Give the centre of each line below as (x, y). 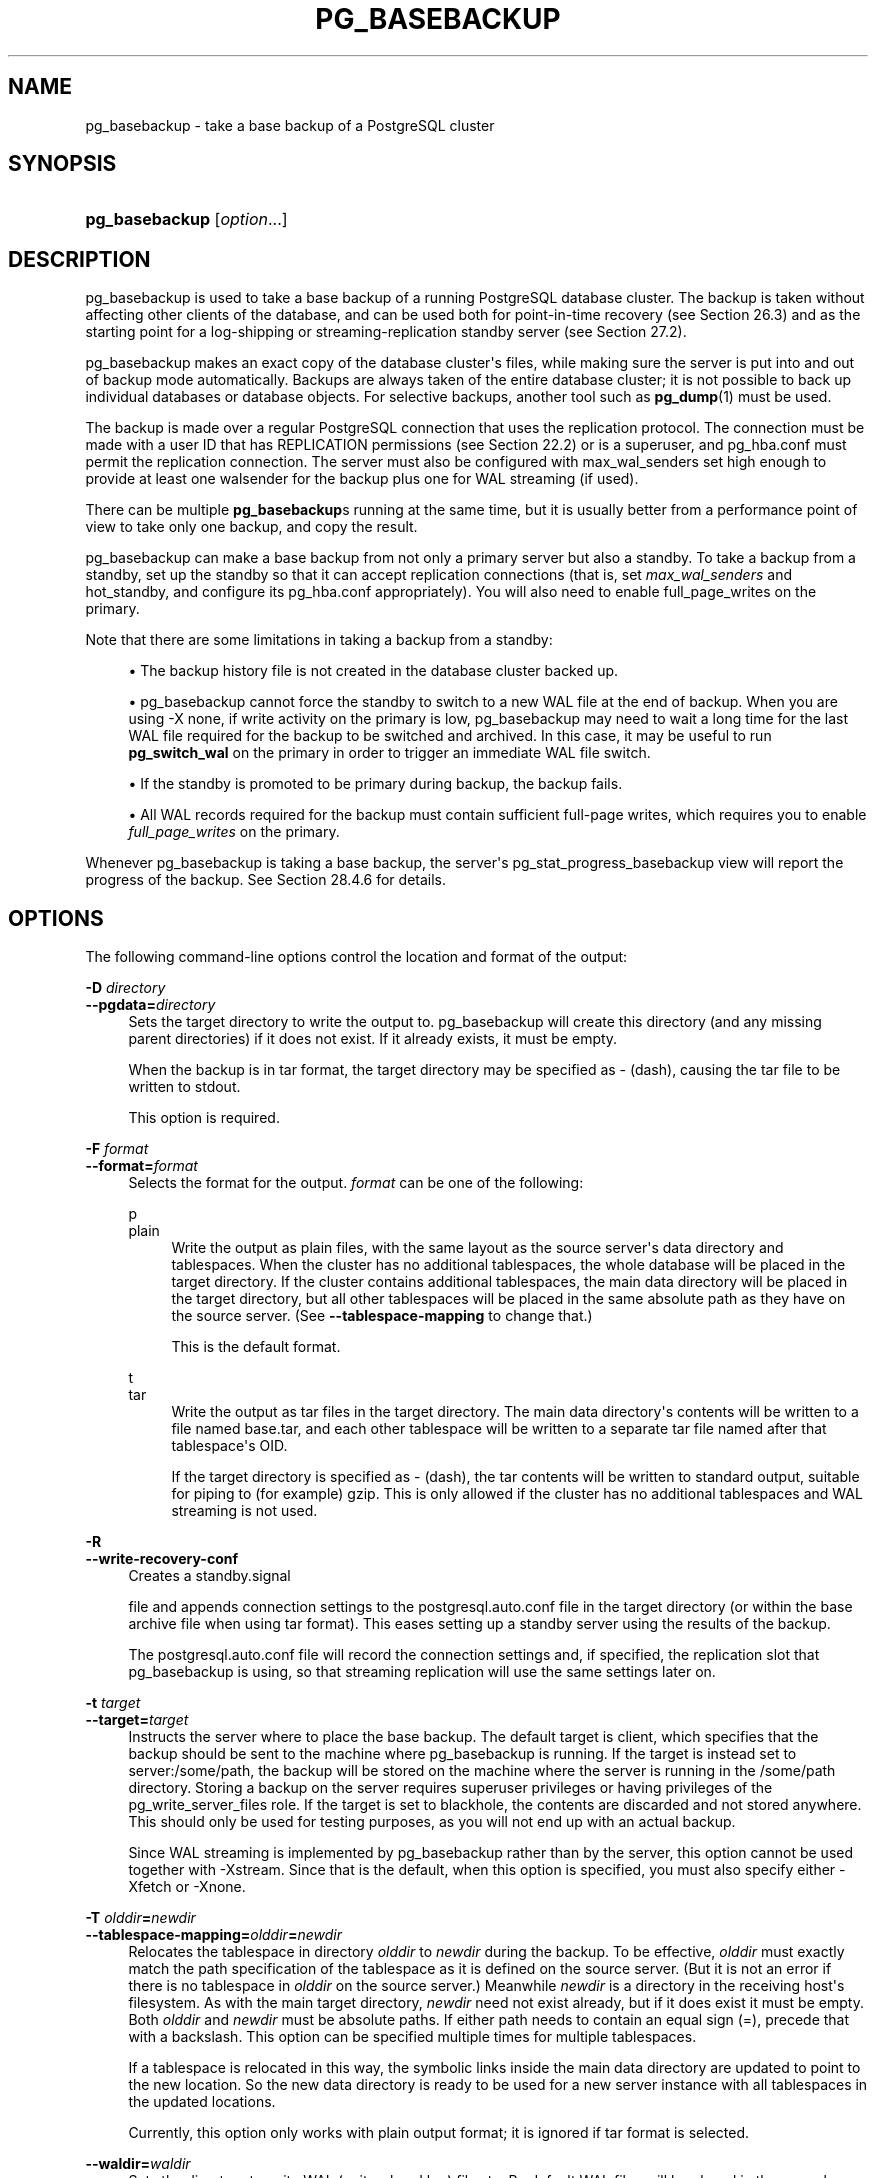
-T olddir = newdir (140, 1918)
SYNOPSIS (62, 164)
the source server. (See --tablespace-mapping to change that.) (382, 1316)
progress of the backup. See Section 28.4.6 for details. (266, 880)
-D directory (125, 988)
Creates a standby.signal (209, 1576)
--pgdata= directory (150, 1005)
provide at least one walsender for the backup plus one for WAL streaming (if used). (362, 479)
